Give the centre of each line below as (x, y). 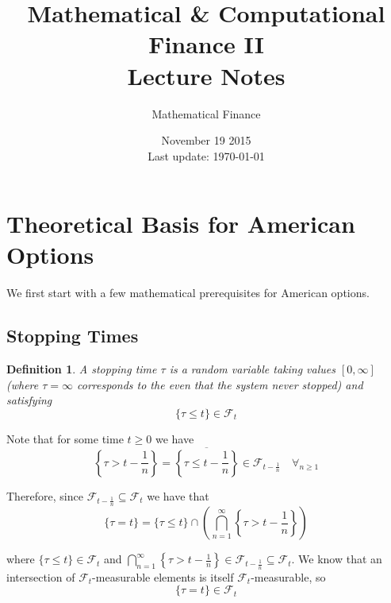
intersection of (41, 576)
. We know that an (337, 559)
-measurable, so (288, 576)
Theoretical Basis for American (181, 224)
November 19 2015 (206, 140)
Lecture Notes (206, 75)
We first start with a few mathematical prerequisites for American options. (188, 293)
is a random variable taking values (252, 369)
